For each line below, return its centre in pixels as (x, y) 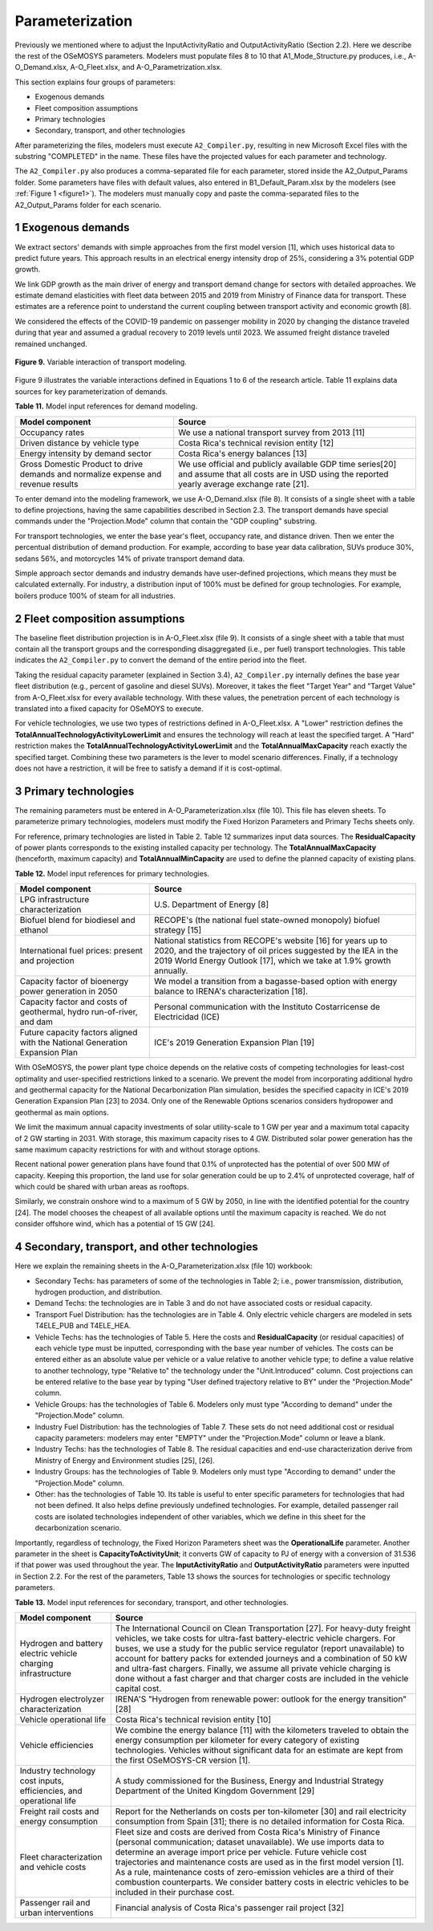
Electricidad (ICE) (187, 1017)
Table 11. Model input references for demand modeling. (106, 406)
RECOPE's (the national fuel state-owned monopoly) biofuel (267, 921)
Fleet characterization (61, 1856)
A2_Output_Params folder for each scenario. (88, 205)
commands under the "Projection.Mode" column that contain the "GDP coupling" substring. (166, 521)
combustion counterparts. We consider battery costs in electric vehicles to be (262, 1882)
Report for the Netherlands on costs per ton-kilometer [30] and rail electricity (261, 1811)
